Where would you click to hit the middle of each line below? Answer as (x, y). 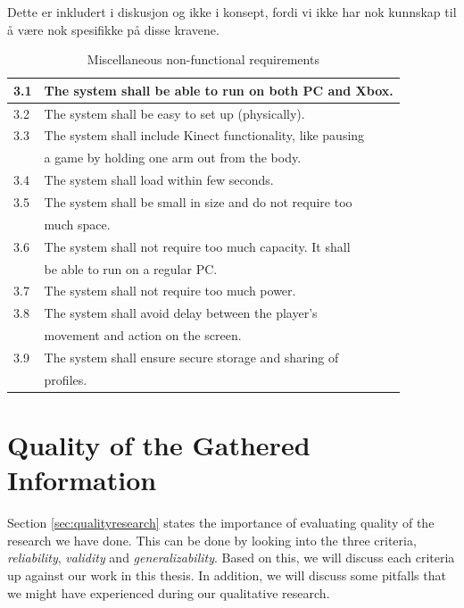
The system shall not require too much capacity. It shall (197, 246)
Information (82, 480)
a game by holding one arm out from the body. (173, 158)
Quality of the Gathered (159, 445)
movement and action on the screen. (143, 335)
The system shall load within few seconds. (159, 180)
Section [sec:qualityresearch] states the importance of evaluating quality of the (221, 523)
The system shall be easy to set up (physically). (174, 113)
